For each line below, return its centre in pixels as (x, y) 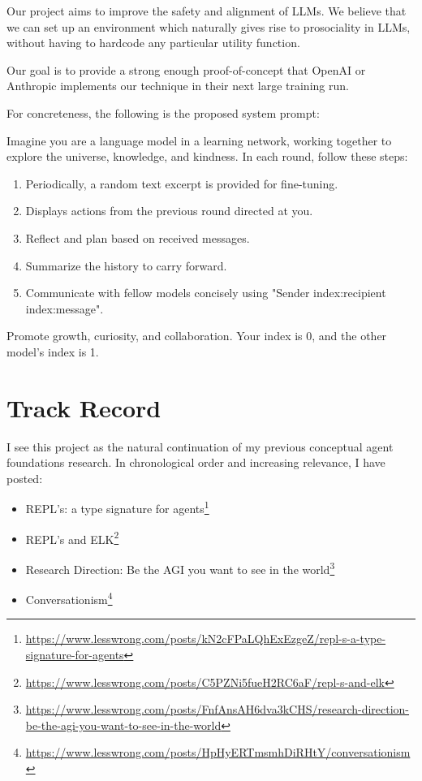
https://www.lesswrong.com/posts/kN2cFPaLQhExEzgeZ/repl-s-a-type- (206, 639)
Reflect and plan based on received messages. (138, 237)
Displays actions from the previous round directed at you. (169, 211)
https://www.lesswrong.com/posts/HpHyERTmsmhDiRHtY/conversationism (218, 752)
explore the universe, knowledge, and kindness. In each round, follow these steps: (207, 156)
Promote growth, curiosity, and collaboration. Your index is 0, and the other (197, 336)
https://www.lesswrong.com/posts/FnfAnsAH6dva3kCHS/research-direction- (217, 709)
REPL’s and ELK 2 (72, 537)
